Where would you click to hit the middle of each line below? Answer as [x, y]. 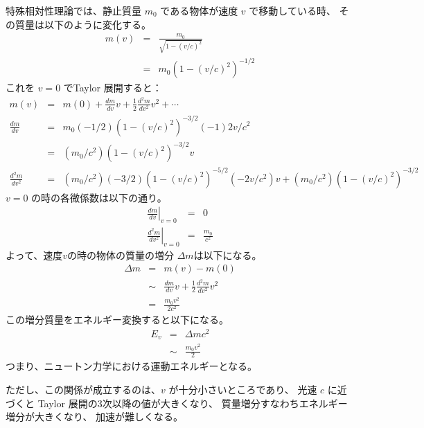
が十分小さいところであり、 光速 [243, 390]
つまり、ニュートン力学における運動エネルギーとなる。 [132, 366]
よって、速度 [34, 255]
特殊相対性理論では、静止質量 [73, 10]
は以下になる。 [228, 255]
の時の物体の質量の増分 [120, 255]
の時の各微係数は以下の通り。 [99, 197]
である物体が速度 [199, 10]
